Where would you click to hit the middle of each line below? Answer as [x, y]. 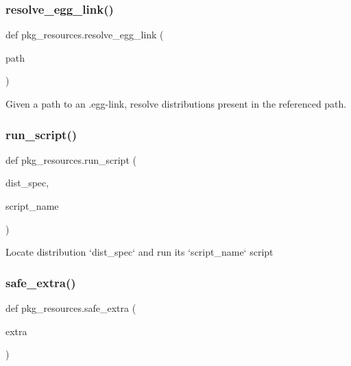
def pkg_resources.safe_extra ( [71, 308]
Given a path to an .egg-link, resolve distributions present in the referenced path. [176, 103]
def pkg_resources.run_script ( [71, 159]
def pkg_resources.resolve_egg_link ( [85, 35]
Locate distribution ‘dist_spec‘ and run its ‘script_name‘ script [140, 252]
